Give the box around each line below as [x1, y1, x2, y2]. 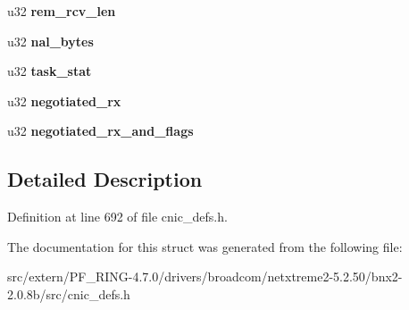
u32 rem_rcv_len [7, 2, 116, 20]
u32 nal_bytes [7, 31, 94, 50]
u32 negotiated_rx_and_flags [7, 121, 194, 140]
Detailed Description [7, 165, 203, 193]
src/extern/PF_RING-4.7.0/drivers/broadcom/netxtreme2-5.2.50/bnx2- [7, 267, 403, 286]
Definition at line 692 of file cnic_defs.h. [7, 207, 228, 226]
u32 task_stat [7, 62, 92, 80]
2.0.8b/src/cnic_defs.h [7, 284, 130, 303]
